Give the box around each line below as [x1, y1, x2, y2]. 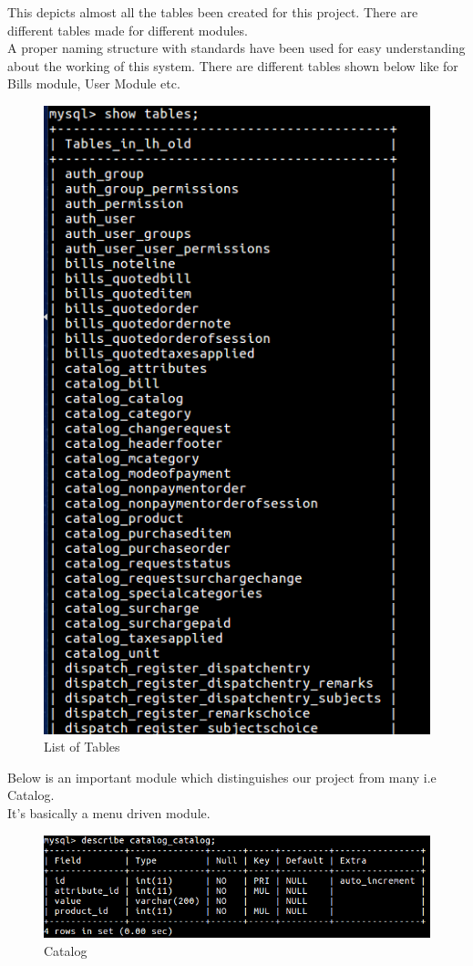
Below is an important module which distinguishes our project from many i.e [7, 767, 437, 786]
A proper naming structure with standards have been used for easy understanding [7, 38, 466, 57]
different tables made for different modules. [7, 20, 248, 39]
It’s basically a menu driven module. [7, 803, 211, 822]
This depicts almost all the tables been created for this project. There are [7, 3, 418, 21]
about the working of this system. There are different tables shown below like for [7, 56, 458, 75]
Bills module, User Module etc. [7, 74, 180, 93]
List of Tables [44, 737, 120, 756]
